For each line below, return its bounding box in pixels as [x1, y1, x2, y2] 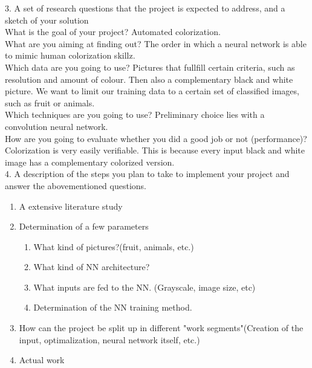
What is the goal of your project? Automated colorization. [5, 25, 221, 38]
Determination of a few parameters [19, 220, 149, 233]
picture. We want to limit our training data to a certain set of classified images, [5, 85, 299, 97]
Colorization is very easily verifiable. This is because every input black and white [5, 144, 305, 157]
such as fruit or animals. [5, 96, 95, 109]
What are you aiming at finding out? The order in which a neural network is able [5, 37, 307, 50]
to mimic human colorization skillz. [5, 49, 135, 62]
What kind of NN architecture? [33, 260, 150, 273]
